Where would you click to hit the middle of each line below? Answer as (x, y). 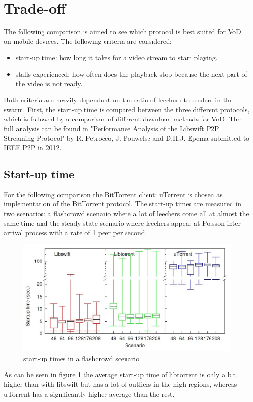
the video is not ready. (49, 83)
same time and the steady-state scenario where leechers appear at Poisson (114, 223)
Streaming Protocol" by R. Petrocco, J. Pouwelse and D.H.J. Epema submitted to (127, 138)
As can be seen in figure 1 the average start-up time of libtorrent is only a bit (120, 374)
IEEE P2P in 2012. (33, 148)
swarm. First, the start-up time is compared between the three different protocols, (127, 109)
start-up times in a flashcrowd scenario (82, 358)
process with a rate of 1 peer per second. (86, 232)
